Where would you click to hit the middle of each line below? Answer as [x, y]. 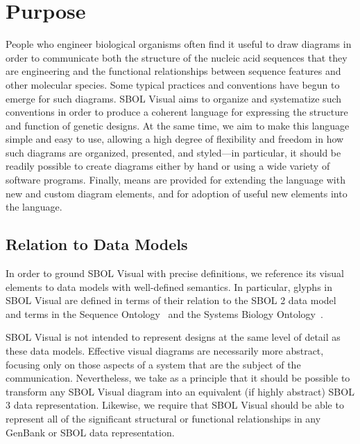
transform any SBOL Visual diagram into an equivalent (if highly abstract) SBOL [180, 391]
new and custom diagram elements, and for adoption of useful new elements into [177, 193]
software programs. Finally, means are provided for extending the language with [175, 180]
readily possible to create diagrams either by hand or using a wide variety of [168, 166]
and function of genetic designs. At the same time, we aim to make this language [178, 125]
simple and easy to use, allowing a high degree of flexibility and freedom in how [175, 139]
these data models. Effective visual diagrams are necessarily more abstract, [165, 351]
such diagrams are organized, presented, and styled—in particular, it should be [173, 152]
